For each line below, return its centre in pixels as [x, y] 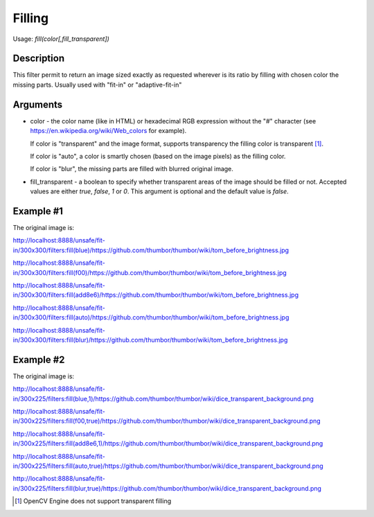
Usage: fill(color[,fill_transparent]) [61, 39]
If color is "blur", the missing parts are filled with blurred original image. [132, 169]
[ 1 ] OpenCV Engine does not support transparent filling [93, 501]
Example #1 [38, 211]
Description [39, 59]
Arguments [38, 104]
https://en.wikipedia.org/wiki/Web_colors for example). [108, 131]
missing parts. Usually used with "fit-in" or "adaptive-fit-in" [97, 85]
